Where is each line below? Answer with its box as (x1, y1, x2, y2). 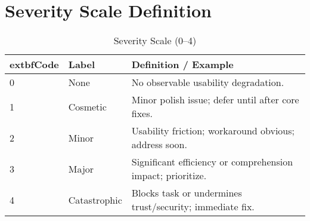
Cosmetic (68, 99, 107, 113)
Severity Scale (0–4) (113, 33, 197, 48)
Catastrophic (68, 192, 122, 207)
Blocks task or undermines (131, 186, 242, 200)
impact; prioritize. (131, 168, 207, 183)
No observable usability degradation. (131, 75, 284, 90)
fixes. (131, 106, 153, 121)
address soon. (131, 137, 187, 152)
